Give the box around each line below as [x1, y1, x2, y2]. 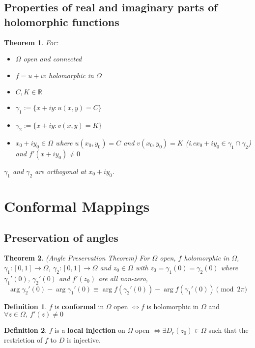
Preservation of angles [4, 230, 118, 245]
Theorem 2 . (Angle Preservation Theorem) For [4, 253, 150, 263]
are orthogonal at [35, 166, 86, 176]
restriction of [4, 334, 43, 345]
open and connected [23, 54, 82, 64]
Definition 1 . [4, 301, 47, 311]
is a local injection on [55, 325, 125, 335]
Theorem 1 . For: [4, 37, 58, 47]
